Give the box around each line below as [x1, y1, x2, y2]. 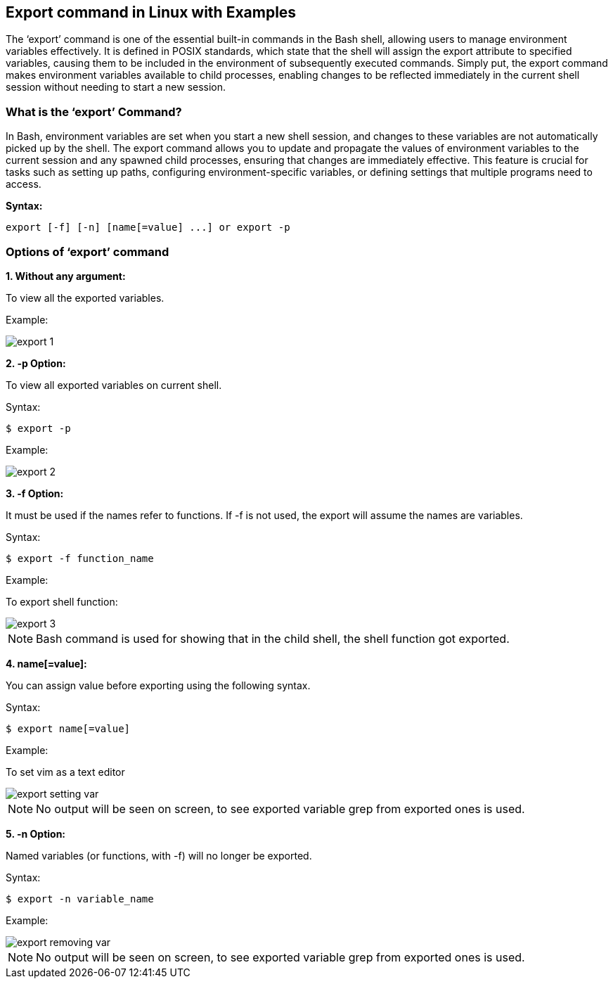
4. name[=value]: [6, 657, 87, 670]
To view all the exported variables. [6, 291, 164, 304]
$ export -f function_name [6, 552, 154, 564]
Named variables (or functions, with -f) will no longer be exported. [6, 849, 312, 862]
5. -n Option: [6, 827, 66, 840]
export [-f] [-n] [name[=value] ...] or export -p [6, 222, 290, 234]
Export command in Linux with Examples [6, 4, 297, 21]
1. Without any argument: [6, 269, 126, 282]
